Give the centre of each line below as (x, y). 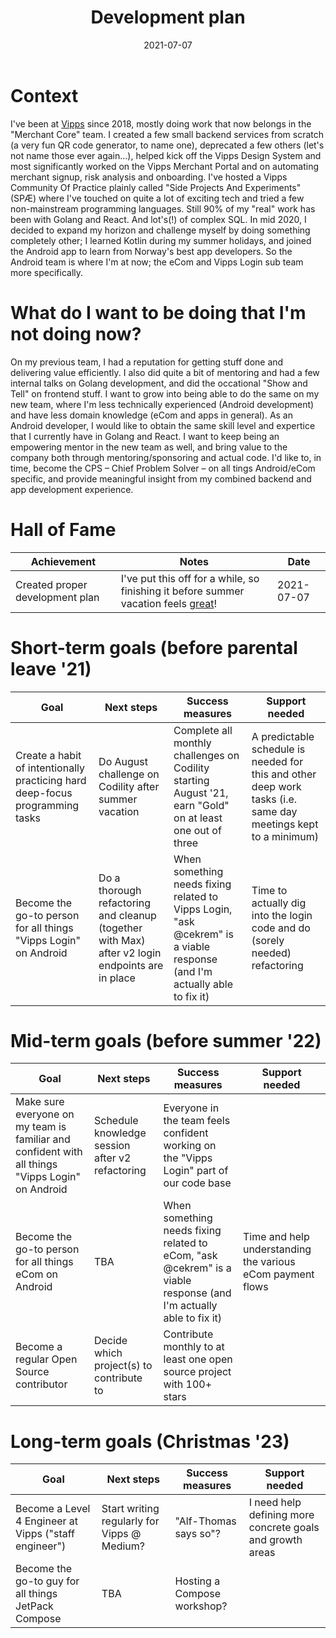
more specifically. (47, 272)
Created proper (51, 584)
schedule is (278, 749)
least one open (198, 1359)
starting (191, 780)
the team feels (197, 1121)
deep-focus (44, 793)
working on (190, 1146)
